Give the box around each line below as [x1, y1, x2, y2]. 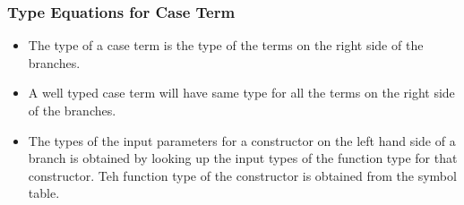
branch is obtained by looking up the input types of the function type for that [28, 149, 458, 167]
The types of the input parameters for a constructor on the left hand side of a [28, 131, 456, 149]
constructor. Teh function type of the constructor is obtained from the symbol [28, 166, 457, 184]
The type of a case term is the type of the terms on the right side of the [28, 36, 424, 55]
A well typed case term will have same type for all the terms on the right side [28, 83, 455, 102]
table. [28, 184, 60, 202]
